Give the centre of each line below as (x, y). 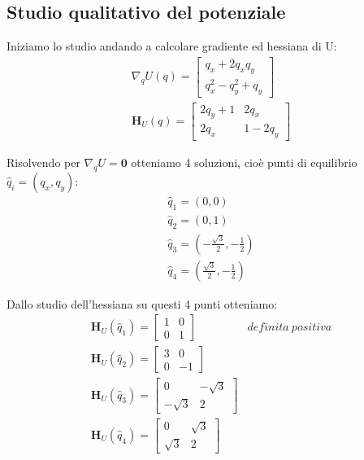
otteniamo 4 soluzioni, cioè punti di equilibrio (244, 162)
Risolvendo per (43, 162)
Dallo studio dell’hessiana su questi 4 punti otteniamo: (142, 303)
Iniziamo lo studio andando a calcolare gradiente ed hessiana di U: (172, 46)
